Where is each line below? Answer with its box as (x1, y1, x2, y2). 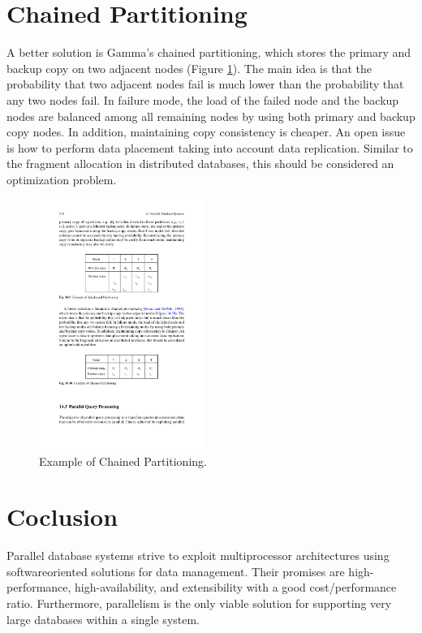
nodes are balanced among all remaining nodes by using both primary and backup (6, 107, 416, 124)
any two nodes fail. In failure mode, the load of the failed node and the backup (6, 91, 399, 108)
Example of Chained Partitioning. (39, 452, 207, 469)
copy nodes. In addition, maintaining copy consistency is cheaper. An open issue (6, 123, 406, 140)
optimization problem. (6, 170, 117, 187)
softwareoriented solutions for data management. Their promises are (6, 562, 345, 579)
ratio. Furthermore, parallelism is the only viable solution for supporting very (6, 595, 392, 611)
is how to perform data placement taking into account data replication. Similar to (6, 139, 413, 156)
